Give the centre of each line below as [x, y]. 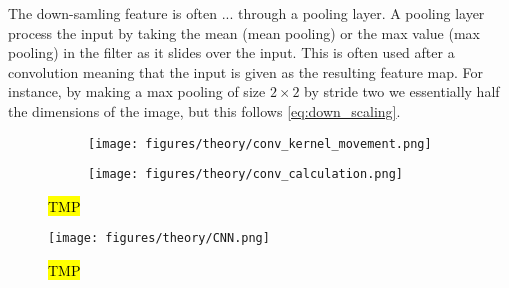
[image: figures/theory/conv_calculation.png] [245, 174]
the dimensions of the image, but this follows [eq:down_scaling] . [204, 110]
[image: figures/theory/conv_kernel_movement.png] [260, 143]
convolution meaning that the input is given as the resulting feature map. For [246, 71]
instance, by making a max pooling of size [137, 91]
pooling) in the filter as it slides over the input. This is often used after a [231, 52]
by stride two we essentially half [402, 91]
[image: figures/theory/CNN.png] [159, 238]
